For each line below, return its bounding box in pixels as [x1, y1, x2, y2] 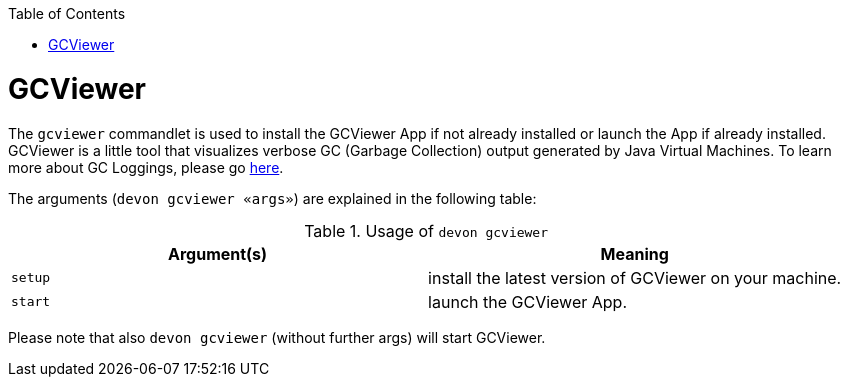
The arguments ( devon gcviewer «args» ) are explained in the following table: [8, 189, 537, 207]
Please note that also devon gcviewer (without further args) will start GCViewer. [8, 328, 546, 346]
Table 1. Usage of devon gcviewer [304, 220, 549, 241]
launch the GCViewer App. [428, 291, 627, 312]
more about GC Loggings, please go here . [8, 158, 284, 176]
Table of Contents [8, 5, 126, 22]
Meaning [600, 243, 669, 264]
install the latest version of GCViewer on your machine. [428, 267, 842, 288]
